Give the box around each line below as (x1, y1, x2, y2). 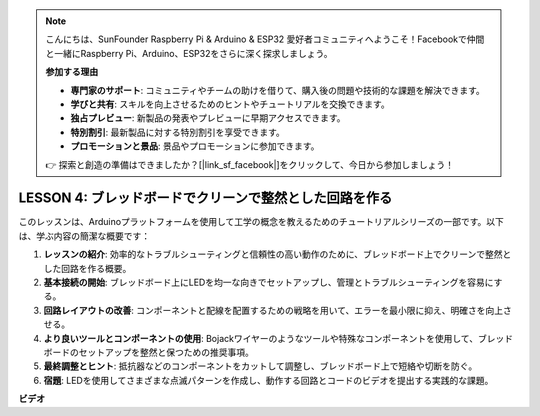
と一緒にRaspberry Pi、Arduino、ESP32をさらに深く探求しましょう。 (45, 47, 333, 59)
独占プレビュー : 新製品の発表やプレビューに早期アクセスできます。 (70, 112, 346, 124)
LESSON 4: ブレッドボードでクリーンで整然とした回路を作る (18, 190, 393, 207)
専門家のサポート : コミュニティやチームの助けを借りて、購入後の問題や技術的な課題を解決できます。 (70, 84, 485, 96)
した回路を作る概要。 (43, 262, 132, 274)
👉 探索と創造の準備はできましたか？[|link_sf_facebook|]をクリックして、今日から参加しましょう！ (45, 158, 455, 170)
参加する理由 (45, 66, 99, 78)
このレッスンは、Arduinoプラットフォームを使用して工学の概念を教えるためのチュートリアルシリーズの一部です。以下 (18, 216, 505, 228)
